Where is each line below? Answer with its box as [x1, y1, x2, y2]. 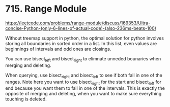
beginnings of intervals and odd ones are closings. [5, 46, 111, 52]
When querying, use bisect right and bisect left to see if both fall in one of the [5, 72, 163, 79]
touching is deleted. [5, 96, 47, 102]
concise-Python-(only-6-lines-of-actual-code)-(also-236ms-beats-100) [5, 25, 157, 31]
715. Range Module [5, 3, 87, 15]
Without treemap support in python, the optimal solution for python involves [5, 35, 164, 41]
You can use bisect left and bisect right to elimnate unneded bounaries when [5, 55, 161, 63]
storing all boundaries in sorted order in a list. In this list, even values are [5, 40, 157, 46]
